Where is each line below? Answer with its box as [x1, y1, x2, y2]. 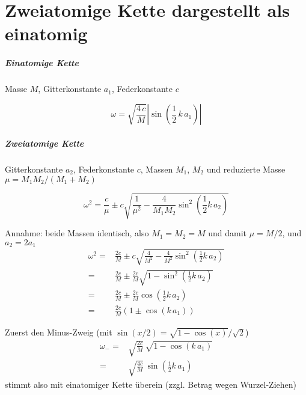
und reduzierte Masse [206, 162, 286, 175]
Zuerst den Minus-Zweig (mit [5, 325, 112, 338]
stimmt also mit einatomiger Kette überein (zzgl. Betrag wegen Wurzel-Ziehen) [5, 378, 297, 390]
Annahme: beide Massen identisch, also [5, 227, 149, 239]
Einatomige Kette [5, 57, 79, 69]
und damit [208, 227, 247, 239]
